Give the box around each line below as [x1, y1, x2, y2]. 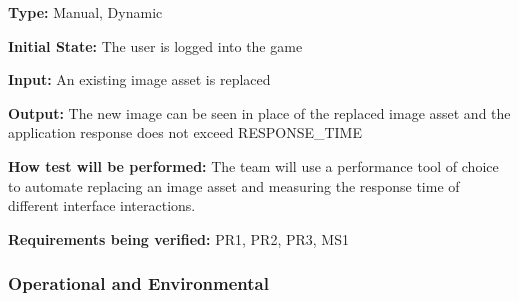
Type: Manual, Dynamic [8, 2, 163, 22]
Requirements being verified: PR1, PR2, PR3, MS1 [8, 228, 349, 249]
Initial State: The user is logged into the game [8, 35, 303, 56]
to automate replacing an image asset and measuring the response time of [8, 175, 460, 196]
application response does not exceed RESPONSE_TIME [8, 122, 362, 143]
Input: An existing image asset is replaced [8, 69, 271, 90]
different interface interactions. [8, 195, 196, 216]
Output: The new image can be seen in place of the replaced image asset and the [8, 102, 511, 123]
